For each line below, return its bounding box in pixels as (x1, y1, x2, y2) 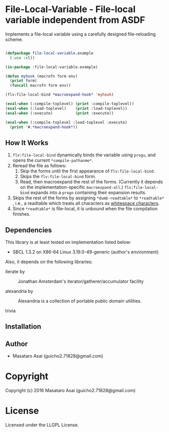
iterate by (5, 269, 25, 275)
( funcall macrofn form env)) (10, 83, 71, 88)
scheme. (5, 36, 24, 42)
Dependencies (5, 226, 52, 234)
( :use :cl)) (10, 55, 35, 60)
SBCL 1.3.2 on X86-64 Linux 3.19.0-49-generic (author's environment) (12, 249, 159, 255)
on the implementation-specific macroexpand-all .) (20, 184, 124, 190)
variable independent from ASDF (5, 14, 145, 26)
